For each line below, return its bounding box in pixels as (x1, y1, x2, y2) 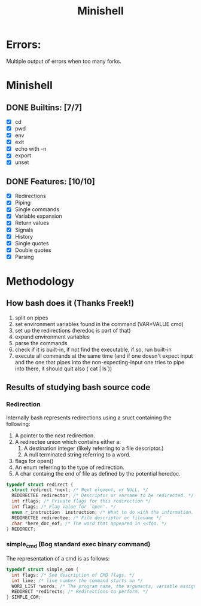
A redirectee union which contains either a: (14, 438, 121, 445)
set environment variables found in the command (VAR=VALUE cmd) (14, 320, 184, 327)
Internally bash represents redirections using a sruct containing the (6, 414, 172, 421)
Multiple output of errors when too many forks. (6, 57, 121, 65)
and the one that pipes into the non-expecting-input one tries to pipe (14, 358, 184, 366)
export (14, 152, 32, 159)
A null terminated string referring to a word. (23, 450, 131, 458)
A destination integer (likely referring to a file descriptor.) (23, 444, 164, 452)
